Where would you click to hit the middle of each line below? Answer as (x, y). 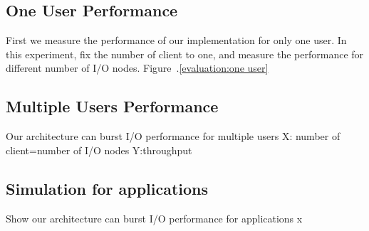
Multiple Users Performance (112, 106)
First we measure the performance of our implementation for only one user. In (176, 40)
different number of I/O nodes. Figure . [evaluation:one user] (137, 68)
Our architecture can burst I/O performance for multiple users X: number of (173, 136)
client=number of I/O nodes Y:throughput (99, 150)
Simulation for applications (107, 188)
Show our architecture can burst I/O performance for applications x (154, 218)
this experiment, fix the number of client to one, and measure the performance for (185, 54)
